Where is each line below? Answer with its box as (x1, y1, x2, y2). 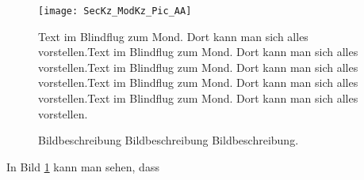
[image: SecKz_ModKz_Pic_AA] (38, 6, 192, 17)
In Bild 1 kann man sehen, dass (6, 158, 159, 174)
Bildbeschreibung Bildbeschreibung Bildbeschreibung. (38, 132, 299, 148)
